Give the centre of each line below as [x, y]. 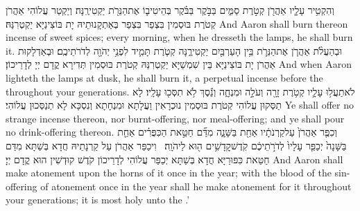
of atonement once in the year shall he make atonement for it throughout [196, 186]
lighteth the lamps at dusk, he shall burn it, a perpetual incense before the [164, 77]
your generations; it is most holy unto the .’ [98, 200]
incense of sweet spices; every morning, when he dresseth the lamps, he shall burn [179, 37]
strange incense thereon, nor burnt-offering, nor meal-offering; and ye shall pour [175, 118]
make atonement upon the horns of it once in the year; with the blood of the [169, 173]
